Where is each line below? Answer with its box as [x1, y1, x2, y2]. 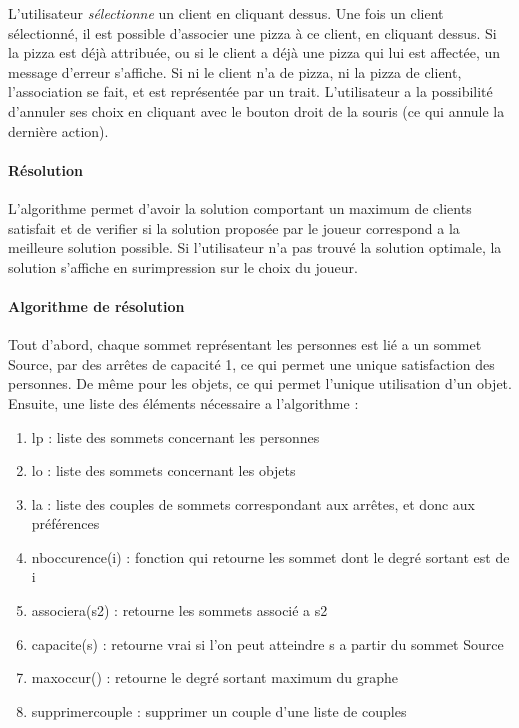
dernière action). [8, 120, 109, 141]
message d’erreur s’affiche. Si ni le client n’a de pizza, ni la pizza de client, [8, 61, 462, 82]
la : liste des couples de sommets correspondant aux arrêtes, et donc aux [31, 493, 475, 514]
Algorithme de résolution [8, 295, 185, 316]
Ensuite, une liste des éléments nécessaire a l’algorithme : [8, 392, 359, 413]
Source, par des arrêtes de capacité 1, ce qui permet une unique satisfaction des [8, 353, 495, 374]
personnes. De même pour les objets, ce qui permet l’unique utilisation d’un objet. [8, 373, 512, 394]
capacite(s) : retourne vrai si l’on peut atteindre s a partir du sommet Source [31, 633, 504, 654]
